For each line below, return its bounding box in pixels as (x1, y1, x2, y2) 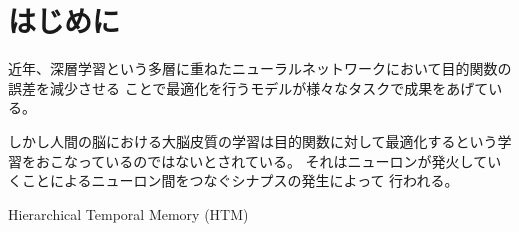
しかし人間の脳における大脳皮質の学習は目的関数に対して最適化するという (8, 130, 498, 151)
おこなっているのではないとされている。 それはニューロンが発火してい (35, 150, 502, 171)
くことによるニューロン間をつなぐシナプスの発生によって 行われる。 (8, 170, 459, 191)
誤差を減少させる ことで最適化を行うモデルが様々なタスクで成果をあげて (8, 77, 489, 98)
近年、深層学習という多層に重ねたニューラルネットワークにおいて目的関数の (8, 58, 512, 79)
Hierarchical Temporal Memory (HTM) (8, 203, 249, 224)
